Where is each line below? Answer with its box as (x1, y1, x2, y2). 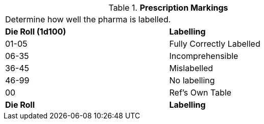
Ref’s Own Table (169, 87, 232, 98)
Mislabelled (169, 63, 213, 73)
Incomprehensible (169, 51, 238, 61)
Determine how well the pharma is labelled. (5, 14, 171, 24)
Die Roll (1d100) (5, 26, 66, 37)
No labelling (169, 75, 215, 85)
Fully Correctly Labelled (169, 39, 260, 49)
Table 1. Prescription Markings (108, 3, 228, 13)
